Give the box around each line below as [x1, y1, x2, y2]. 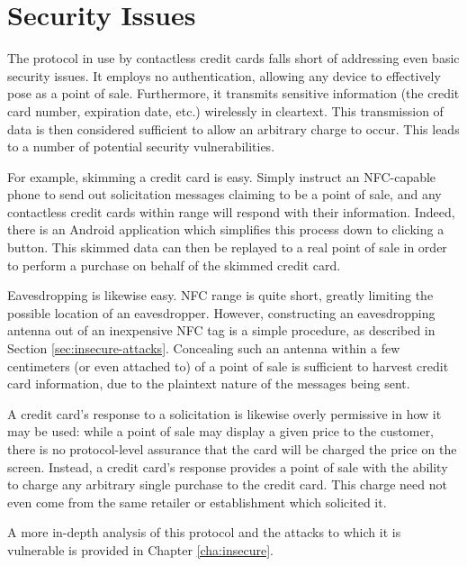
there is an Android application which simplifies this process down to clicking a [7, 220, 445, 239]
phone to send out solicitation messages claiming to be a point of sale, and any [7, 185, 442, 204]
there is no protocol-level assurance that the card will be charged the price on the [7, 440, 457, 458]
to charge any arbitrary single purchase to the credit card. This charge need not [7, 475, 447, 494]
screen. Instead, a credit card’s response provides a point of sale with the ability [7, 457, 448, 476]
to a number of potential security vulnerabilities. [7, 137, 275, 156]
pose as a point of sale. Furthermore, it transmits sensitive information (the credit [7, 84, 460, 103]
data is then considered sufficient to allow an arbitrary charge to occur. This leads [7, 119, 460, 138]
